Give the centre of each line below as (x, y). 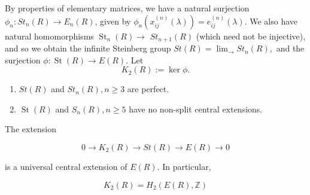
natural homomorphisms (49, 36)
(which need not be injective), (251, 36)
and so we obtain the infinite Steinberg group (88, 48)
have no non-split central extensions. (196, 109)
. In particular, (184, 167)
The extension (31, 129)
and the (290, 48)
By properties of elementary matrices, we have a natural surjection (127, 8)
